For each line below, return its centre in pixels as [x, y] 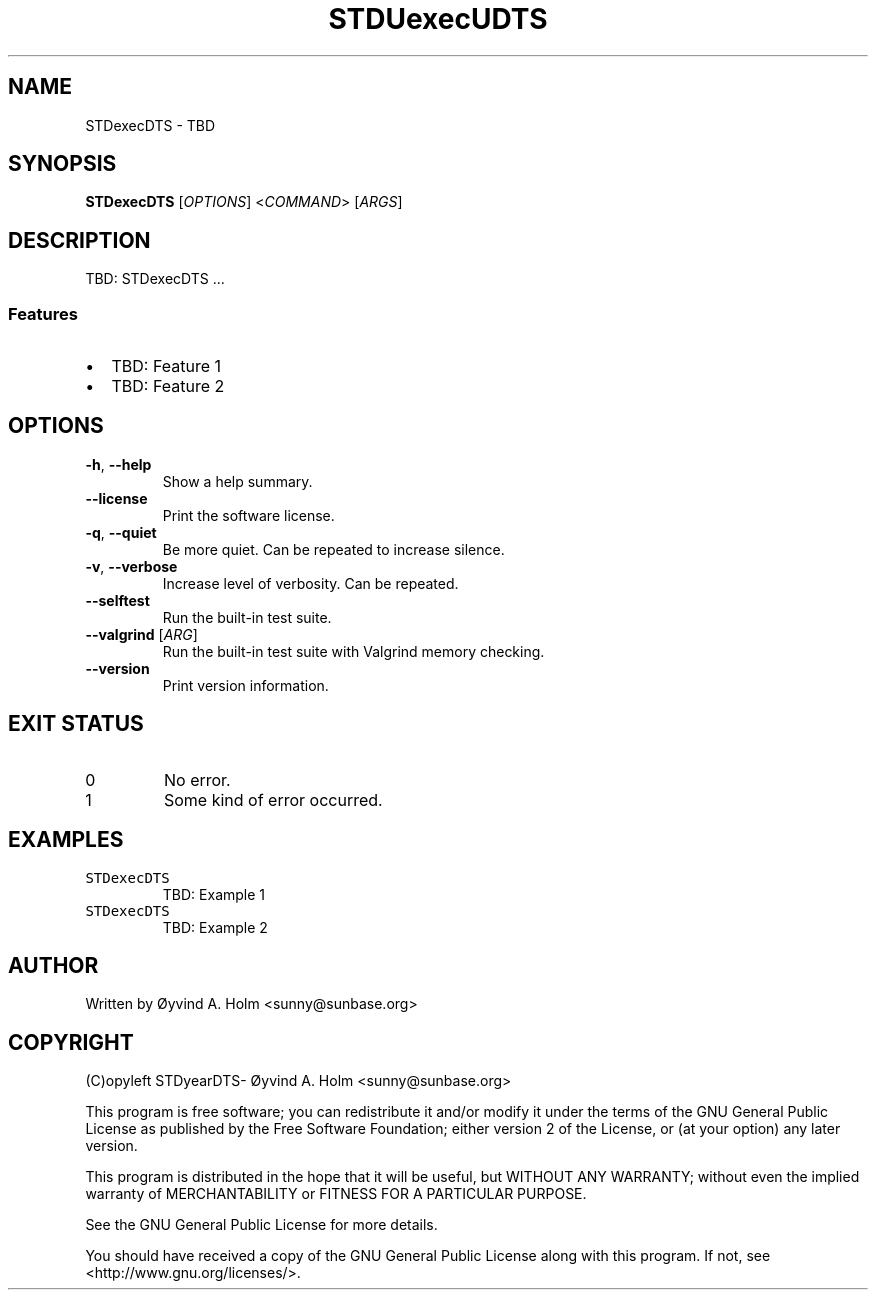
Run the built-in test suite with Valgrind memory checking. [353, 651]
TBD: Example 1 [214, 894]
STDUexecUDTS [438, 19]
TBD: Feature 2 [168, 386]
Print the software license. [248, 515]
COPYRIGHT [71, 1042]
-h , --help [118, 464]
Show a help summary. [237, 481]
